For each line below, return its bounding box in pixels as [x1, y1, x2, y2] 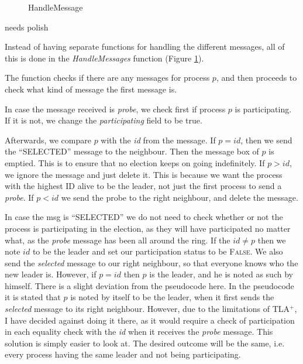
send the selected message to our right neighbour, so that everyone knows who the [5, 256, 298, 269]
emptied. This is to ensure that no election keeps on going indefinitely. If [5, 156, 265, 169]
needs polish [5, 20, 49, 33]
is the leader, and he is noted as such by [149, 268, 293, 280]
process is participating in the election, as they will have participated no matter [5, 222, 291, 234]
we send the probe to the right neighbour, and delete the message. [61, 191, 298, 203]
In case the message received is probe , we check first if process [5, 102, 226, 115]
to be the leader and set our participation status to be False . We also [32, 245, 283, 257]
